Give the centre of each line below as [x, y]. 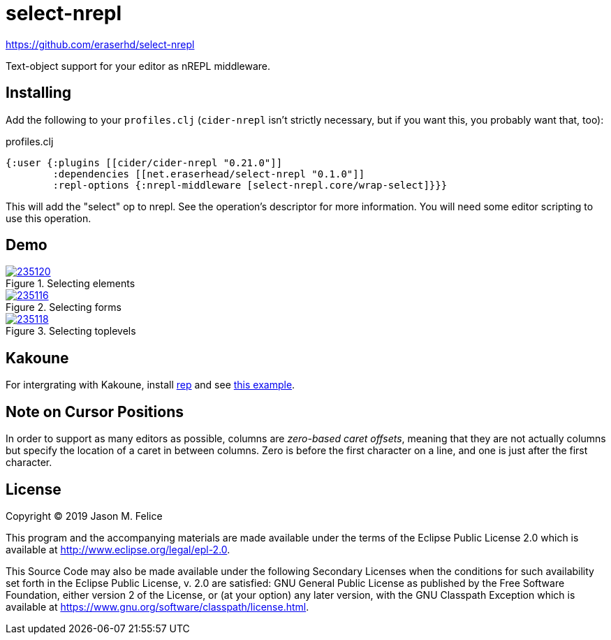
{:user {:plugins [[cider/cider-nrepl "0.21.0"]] [144, 162]
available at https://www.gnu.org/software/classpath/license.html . [157, 606]
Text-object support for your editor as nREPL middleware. [138, 66]
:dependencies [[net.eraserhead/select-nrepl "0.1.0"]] [209, 174]
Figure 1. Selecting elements [71, 284]
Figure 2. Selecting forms [64, 307]
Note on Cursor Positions [95, 412]
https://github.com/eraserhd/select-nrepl [100, 44]
